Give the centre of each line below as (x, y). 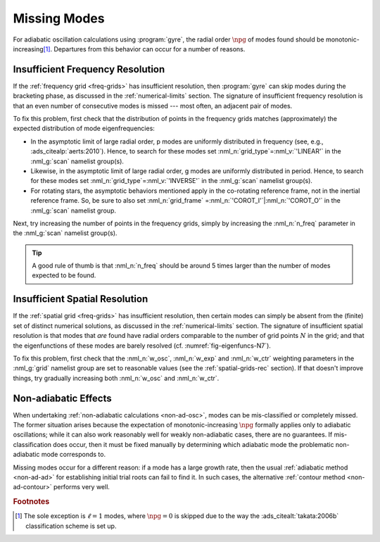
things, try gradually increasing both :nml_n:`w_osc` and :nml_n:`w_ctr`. (116, 378)
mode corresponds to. (73, 455)
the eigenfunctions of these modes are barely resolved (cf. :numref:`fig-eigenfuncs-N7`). (142, 346)
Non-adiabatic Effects (62, 398)
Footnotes (31, 502)
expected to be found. (64, 275)
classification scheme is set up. (71, 526)
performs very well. (82, 487)
